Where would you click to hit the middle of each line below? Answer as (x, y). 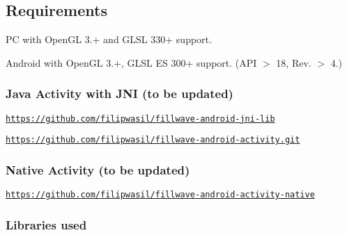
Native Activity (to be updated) (98, 169)
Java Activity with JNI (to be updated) (119, 94)
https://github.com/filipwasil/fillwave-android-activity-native (160, 195)
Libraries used (46, 224)
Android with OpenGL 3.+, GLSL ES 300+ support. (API (131, 62)
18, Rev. (294, 62)
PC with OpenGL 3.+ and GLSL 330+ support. (109, 39)
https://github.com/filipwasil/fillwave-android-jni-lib (140, 119)
